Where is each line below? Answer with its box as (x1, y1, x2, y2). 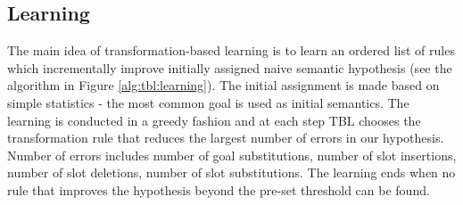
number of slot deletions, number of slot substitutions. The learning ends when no (7, 163, 456, 182)
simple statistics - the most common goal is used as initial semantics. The (7, 93, 409, 111)
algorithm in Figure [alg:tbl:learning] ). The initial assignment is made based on (7, 76, 440, 94)
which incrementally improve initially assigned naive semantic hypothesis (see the (7, 58, 452, 77)
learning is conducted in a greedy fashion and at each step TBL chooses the (7, 111, 421, 129)
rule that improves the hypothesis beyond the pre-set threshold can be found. (7, 180, 430, 199)
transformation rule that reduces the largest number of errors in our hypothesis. (7, 128, 444, 147)
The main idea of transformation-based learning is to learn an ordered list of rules (7, 41, 455, 60)
